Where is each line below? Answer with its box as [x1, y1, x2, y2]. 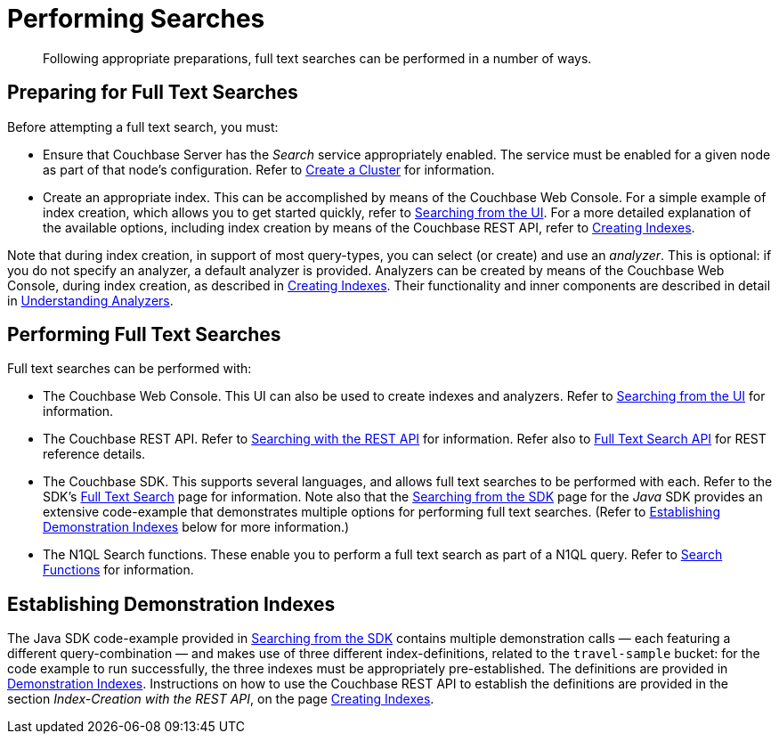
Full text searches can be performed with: [7, 361, 252, 377]
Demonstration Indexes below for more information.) [43, 519, 350, 535]
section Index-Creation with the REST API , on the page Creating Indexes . [7, 691, 434, 707]
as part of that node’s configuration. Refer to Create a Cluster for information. [43, 161, 495, 177]
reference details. [43, 446, 146, 462]
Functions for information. [43, 562, 194, 578]
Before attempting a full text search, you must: [7, 118, 279, 134]
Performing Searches [7, 4, 265, 34]
